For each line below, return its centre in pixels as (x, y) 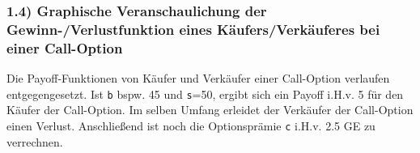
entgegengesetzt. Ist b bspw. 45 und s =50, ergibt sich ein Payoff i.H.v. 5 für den (205, 93)
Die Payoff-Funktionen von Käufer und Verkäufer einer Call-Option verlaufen (198, 78)
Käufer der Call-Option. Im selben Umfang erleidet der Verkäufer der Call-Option (210, 110)
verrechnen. (35, 141)
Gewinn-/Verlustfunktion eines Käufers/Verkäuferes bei (193, 29)
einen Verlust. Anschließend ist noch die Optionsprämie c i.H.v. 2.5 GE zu (191, 125)
